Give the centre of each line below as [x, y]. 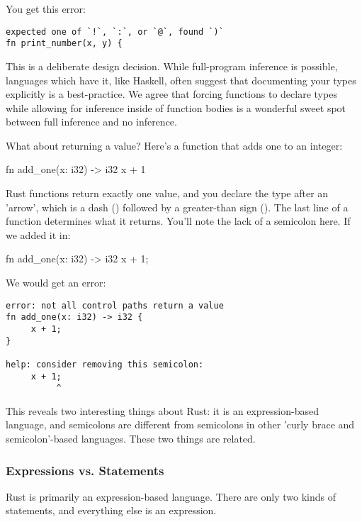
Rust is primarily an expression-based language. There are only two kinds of [171, 496]
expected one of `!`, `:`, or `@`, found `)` [115, 32]
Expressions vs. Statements [85, 470]
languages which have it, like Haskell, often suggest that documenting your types [181, 80]
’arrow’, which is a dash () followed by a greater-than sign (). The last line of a [177, 207]
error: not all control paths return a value [115, 305]
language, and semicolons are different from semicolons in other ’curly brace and [180, 424]
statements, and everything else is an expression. [111, 510]
